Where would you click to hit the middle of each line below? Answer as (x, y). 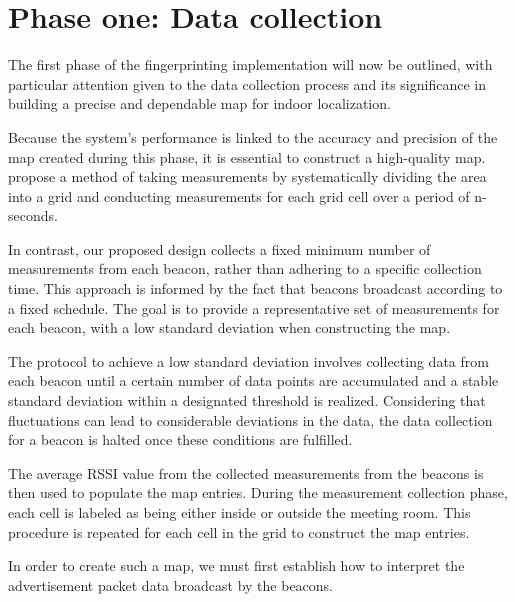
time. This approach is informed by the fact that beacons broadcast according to (255, 288)
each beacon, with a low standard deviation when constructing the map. (229, 327)
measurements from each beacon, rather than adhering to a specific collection (245, 268)
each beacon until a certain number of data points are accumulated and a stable (253, 380)
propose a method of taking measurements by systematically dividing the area (247, 176)
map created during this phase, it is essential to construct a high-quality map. (247, 156)
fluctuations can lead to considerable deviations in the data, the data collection (250, 419)
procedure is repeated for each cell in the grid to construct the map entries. (239, 531)
